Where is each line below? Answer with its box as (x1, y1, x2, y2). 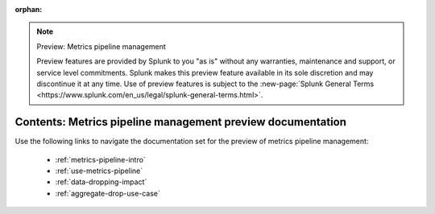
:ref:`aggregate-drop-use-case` (55, 188, 161, 198)
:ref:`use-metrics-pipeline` (55, 166, 143, 176)
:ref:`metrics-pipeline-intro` (55, 154, 147, 164)
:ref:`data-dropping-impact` (55, 177, 147, 187)
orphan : (14, 5, 43, 14)
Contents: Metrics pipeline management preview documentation (14, 115, 346, 129)
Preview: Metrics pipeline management (36, 41, 167, 51)
